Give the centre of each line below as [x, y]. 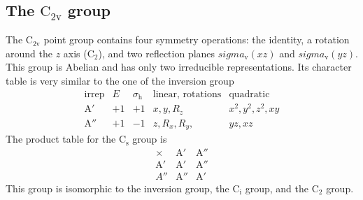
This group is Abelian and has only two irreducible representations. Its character [179, 67]
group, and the [277, 188]
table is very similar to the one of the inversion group [120, 80]
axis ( [75, 53]
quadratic [249, 94]
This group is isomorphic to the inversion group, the [118, 188]
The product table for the [61, 139]
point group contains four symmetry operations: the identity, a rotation [197, 40]
